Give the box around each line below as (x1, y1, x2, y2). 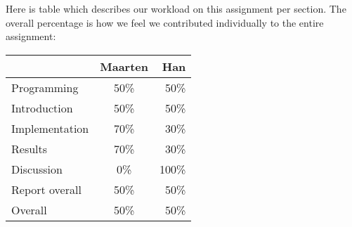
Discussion (11, 160, 63, 177)
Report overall (11, 181, 82, 197)
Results (11, 140, 48, 157)
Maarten (100, 58, 148, 74)
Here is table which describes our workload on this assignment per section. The (6, 1, 346, 15)
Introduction (11, 99, 73, 116)
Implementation (11, 119, 89, 136)
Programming (11, 79, 79, 96)
